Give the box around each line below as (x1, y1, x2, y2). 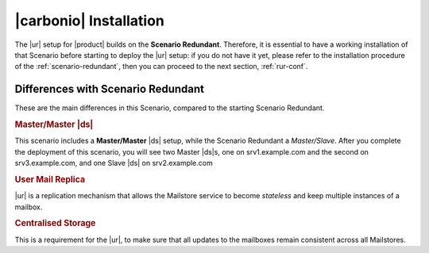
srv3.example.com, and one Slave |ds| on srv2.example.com (14, 159, 214, 168)
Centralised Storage (14, 218, 96, 229)
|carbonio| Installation (14, 12, 164, 29)
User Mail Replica (14, 174, 86, 185)
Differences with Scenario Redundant (14, 82, 205, 96)
